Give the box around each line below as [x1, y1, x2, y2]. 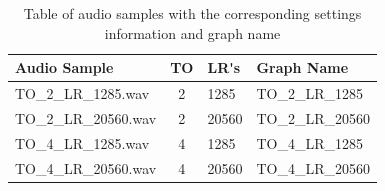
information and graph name [104, 22, 281, 43]
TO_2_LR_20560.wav [15, 107, 157, 128]
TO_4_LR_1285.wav [15, 132, 150, 153]
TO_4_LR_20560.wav [15, 157, 157, 178]
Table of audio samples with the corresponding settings [23, 3, 362, 23]
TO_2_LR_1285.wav [15, 83, 150, 104]
